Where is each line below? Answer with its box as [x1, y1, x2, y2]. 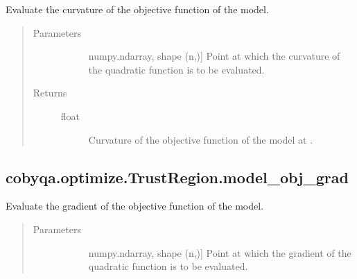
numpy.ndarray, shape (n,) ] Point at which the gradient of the [88, 245, 351, 260]
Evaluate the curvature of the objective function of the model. [6, 2, 269, 16]
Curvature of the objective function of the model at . [88, 132, 313, 146]
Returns [33, 85, 67, 100]
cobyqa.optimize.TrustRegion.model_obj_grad [6, 166, 349, 187]
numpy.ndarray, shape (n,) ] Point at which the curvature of [88, 49, 340, 63]
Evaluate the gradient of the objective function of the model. [6, 198, 264, 213]
